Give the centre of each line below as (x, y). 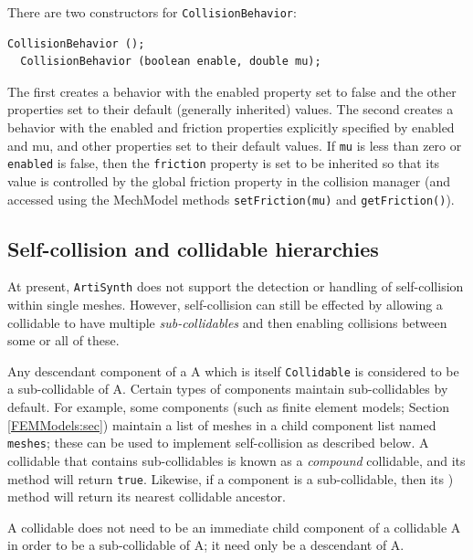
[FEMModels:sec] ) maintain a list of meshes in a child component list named (222, 424)
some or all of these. (63, 340)
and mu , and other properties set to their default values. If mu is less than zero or (235, 145)
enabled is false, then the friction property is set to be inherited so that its (224, 163)
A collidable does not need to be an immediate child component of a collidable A (234, 527)
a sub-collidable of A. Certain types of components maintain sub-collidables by (228, 389)
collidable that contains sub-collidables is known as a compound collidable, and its (236, 460)
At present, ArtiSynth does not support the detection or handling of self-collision (236, 286)
